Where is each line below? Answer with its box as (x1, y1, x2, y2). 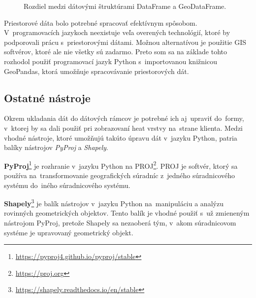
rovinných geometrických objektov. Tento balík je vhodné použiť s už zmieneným (4, 208, 250, 218)
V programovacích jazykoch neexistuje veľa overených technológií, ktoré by (4, 27, 230, 37)
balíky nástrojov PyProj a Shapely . (4, 142, 108, 152)
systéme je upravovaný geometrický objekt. (4, 227, 133, 237)
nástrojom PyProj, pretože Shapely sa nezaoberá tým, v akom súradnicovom (4, 218, 236, 228)
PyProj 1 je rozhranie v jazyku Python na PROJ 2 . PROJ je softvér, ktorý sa (4, 159, 238, 171)
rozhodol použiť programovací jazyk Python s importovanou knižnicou (4, 56, 217, 66)
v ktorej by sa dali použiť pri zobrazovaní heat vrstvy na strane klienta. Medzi (4, 122, 243, 133)
